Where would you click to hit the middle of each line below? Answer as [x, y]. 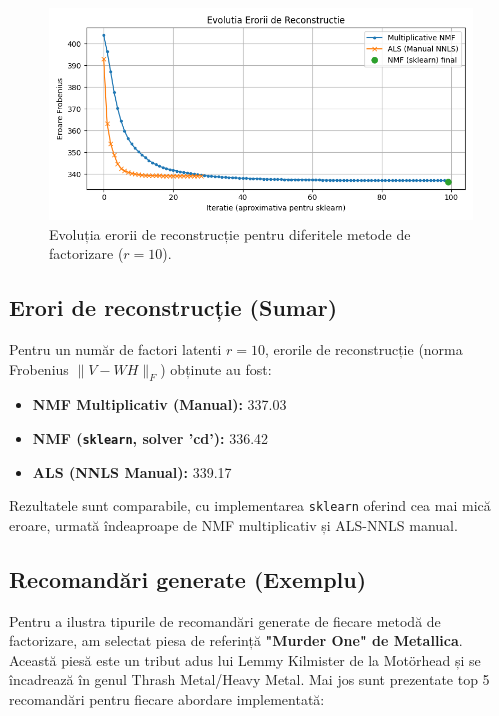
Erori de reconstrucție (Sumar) [173, 307]
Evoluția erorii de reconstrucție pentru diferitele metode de [230, 233]
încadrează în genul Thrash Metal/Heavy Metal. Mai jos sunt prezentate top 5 [249, 679]
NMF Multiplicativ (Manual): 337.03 [159, 404]
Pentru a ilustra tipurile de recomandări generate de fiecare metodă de [225, 620]
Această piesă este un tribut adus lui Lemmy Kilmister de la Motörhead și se [245, 659]
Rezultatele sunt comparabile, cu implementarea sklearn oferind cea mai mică [250, 505]
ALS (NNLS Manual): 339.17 [132, 471]
